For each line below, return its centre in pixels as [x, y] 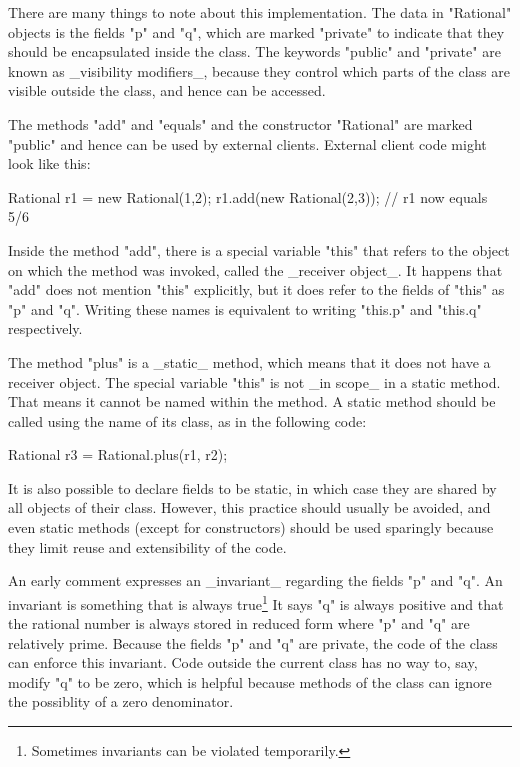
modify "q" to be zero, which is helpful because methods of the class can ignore [250, 681]
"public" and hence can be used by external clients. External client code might [247, 143]
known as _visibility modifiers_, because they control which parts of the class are [259, 70]
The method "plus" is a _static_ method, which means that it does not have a [249, 361]
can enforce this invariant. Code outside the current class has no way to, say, [243, 662]
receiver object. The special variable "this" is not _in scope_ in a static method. [254, 381]
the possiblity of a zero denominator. [121, 701]
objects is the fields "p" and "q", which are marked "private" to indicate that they [256, 31]
